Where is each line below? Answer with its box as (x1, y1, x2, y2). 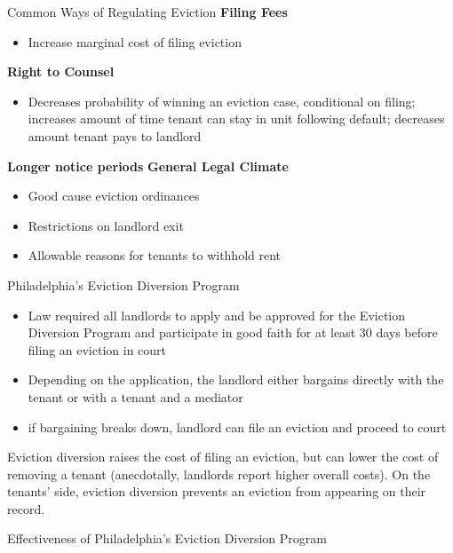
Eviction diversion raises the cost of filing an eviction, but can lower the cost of (7, 447, 439, 466)
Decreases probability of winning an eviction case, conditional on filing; (28, 91, 416, 110)
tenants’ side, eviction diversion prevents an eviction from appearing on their (7, 482, 426, 501)
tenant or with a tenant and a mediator (28, 387, 243, 406)
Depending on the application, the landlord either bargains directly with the (28, 370, 444, 389)
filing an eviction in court (28, 340, 167, 359)
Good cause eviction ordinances (28, 186, 200, 205)
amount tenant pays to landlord (28, 126, 202, 145)
